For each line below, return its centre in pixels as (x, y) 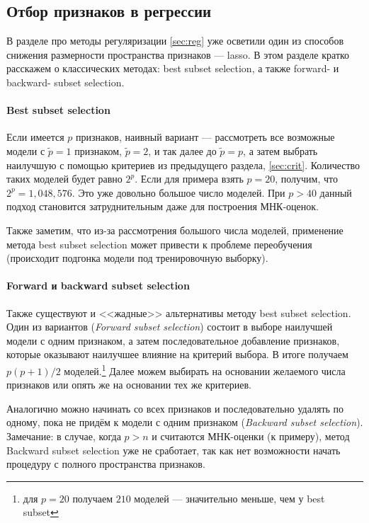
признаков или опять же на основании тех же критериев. (129, 385)
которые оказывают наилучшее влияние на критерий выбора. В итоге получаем (177, 354)
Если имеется (35, 137)
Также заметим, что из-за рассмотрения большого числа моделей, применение (175, 230)
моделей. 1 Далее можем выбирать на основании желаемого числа (205, 369)
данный (336, 192)
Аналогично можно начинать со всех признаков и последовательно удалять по (175, 408)
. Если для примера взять (189, 179)
